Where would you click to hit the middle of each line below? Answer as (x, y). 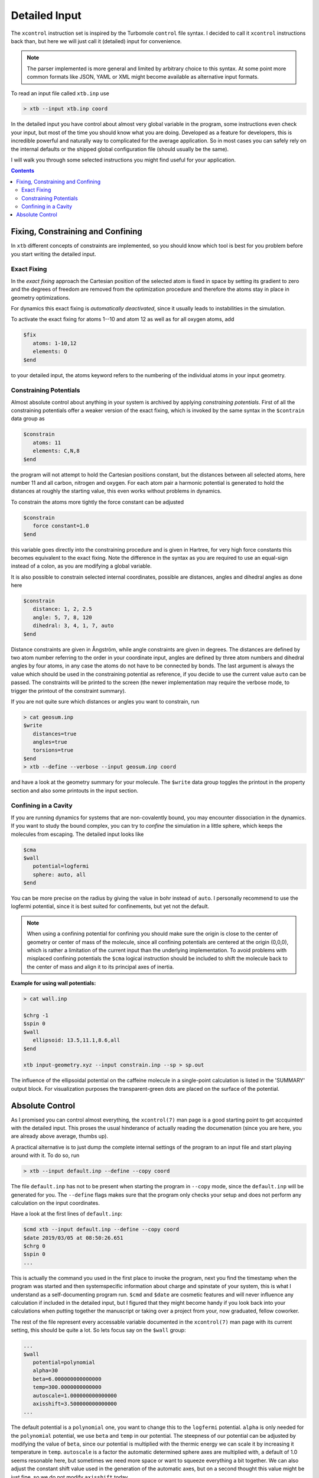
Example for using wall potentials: (53, 983)
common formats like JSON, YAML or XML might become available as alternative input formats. (143, 77)
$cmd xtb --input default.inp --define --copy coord (101, 1229)
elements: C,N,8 (56, 451)
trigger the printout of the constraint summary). (69, 691)
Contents (23, 171)
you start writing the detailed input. (53, 254)
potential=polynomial (64, 1362)
